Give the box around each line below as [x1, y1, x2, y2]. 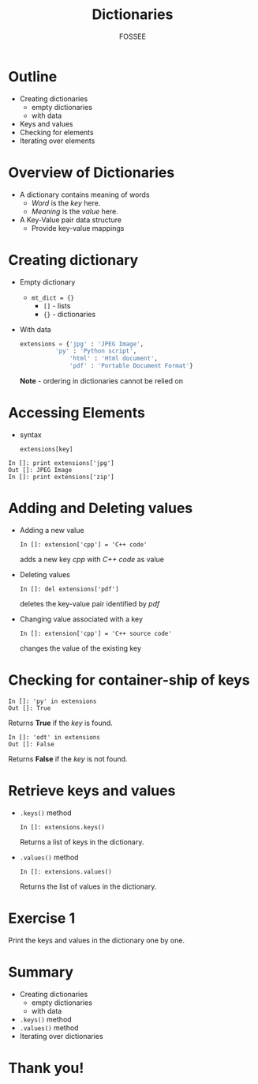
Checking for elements [19, 127, 94, 137]
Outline [8, 67, 58, 85]
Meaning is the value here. [31, 206, 118, 216]
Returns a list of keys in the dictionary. [19, 837, 144, 847]
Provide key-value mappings [31, 223, 125, 232]
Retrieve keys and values [8, 782, 176, 800]
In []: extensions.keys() [19, 823, 105, 831]
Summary [8, 963, 73, 981]
